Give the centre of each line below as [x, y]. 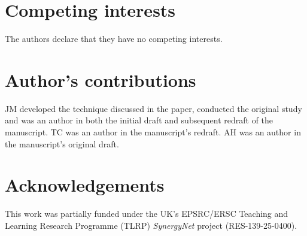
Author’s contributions [101, 79]
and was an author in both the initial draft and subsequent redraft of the [139, 120]
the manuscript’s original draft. [62, 143]
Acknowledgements [85, 185]
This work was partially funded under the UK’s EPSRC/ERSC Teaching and [147, 214]
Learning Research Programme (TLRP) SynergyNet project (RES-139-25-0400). [151, 225]
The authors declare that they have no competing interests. [114, 39]
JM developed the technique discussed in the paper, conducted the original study [153, 108]
